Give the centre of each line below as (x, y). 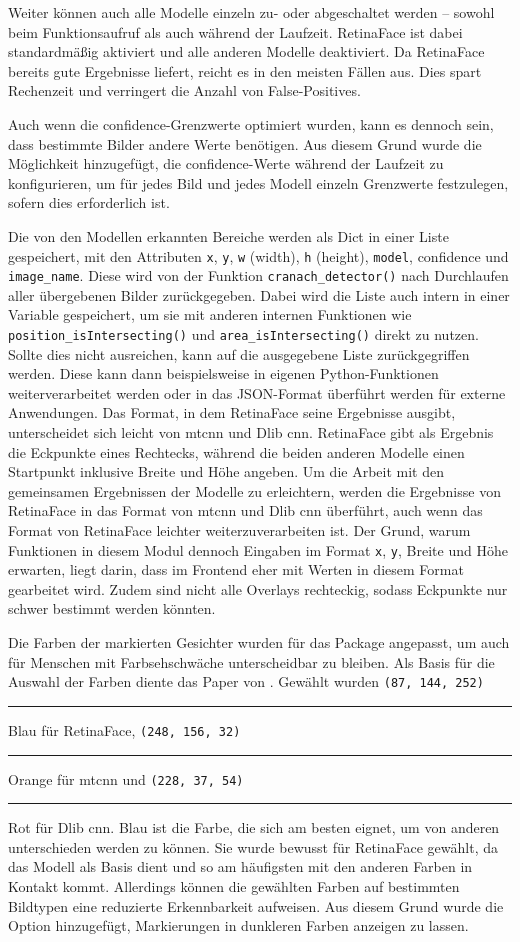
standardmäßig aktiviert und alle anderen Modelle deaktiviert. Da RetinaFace (246, 51)
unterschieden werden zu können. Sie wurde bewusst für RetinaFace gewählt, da (253, 846)
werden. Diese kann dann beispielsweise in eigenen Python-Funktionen (223, 373)
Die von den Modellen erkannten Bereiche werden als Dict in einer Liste (228, 235)
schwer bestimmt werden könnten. (112, 608)
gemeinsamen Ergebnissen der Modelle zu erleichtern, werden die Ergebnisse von (254, 490)
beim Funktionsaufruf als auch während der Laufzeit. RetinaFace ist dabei (235, 31)
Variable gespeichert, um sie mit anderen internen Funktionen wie (210, 314)
